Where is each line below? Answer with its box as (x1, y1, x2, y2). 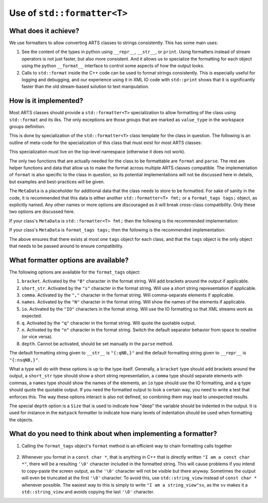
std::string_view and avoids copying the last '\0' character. (21, 489, 155, 495)
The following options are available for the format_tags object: (9, 269, 141, 275)
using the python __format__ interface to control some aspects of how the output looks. (21, 63, 204, 69)
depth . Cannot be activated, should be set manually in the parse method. (21, 341, 174, 347)
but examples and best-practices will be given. (9, 179, 105, 185)
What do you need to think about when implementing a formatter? (9, 430, 217, 438)
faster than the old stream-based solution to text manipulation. (21, 83, 149, 89)
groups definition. (9, 124, 46, 130)
